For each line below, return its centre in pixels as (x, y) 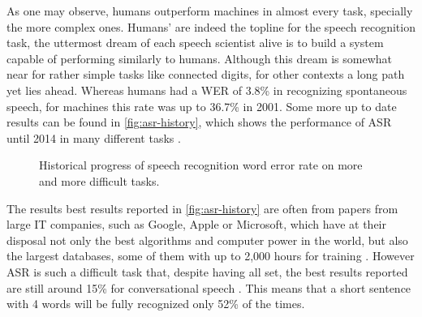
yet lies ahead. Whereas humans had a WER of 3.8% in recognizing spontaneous (207, 90)
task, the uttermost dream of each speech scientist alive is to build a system (195, 43)
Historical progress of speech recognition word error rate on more (201, 165)
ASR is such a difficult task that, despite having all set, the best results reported (207, 271)
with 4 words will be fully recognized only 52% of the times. (156, 304)
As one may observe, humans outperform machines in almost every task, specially (210, 11)
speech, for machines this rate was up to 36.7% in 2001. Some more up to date (202, 106)
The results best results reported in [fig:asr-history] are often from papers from (202, 208)
